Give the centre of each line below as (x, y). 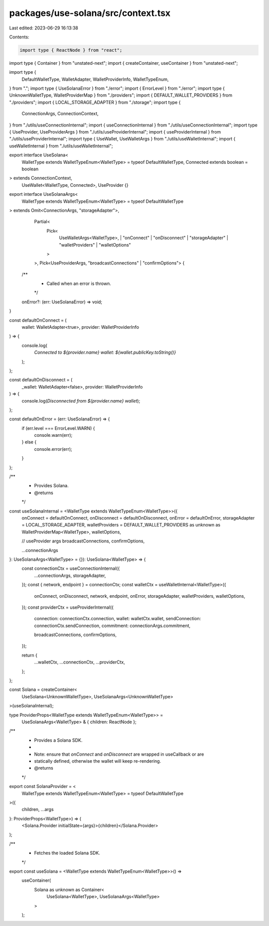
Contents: (19, 37)
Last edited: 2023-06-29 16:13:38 (44, 28)
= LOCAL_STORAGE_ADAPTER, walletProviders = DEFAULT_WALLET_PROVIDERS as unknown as (121, 525)
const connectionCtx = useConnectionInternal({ (71, 568)
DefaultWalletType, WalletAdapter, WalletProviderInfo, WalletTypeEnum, (95, 79)
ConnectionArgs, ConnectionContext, (60, 114)
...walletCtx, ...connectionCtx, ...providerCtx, (80, 662)
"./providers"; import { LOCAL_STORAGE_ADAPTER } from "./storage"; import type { (95, 102)
